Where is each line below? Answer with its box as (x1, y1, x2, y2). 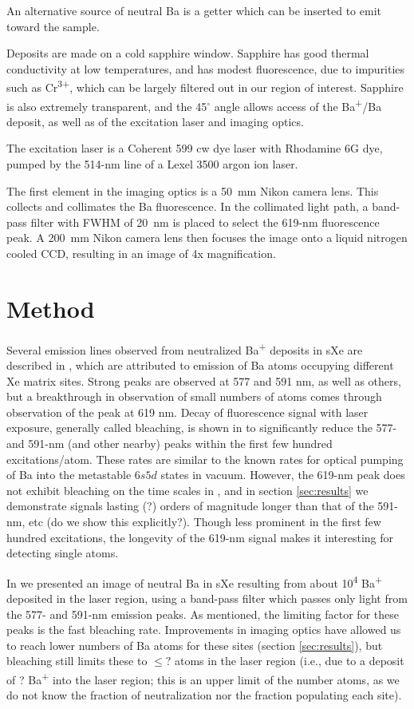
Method (6, 291, 95, 324)
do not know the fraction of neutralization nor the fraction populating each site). (6, 687, 402, 703)
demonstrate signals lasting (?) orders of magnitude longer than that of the (6, 497, 374, 514)
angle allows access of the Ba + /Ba (214, 95, 382, 114)
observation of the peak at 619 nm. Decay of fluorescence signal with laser (6, 403, 369, 420)
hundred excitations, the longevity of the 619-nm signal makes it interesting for (6, 529, 393, 545)
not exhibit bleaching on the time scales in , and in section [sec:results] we (6, 481, 369, 498)
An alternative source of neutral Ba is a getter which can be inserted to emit (6, 2, 381, 18)
